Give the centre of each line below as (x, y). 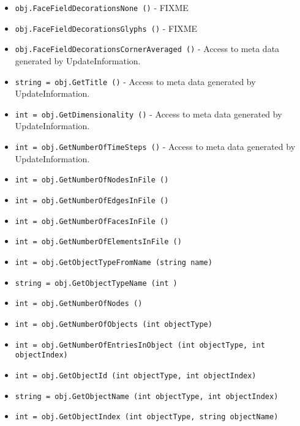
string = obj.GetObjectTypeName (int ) (96, 283)
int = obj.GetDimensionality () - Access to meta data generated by (148, 114)
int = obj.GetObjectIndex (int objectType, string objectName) (147, 417)
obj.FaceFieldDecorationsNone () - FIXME (102, 7)
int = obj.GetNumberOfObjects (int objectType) (114, 324)
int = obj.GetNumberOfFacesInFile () (92, 221)
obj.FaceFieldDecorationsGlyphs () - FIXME (106, 28)
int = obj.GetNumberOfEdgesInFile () (92, 200)
